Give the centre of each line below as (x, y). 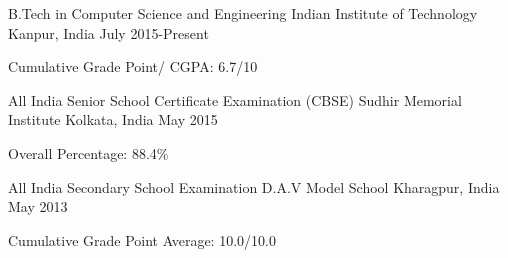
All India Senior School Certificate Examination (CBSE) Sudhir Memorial (235, 99)
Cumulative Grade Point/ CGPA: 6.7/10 (133, 66)
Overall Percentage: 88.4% (88, 152)
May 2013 (38, 206)
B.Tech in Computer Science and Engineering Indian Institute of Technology (243, 13)
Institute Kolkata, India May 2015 (113, 119)
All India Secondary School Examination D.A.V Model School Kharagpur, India (254, 186)
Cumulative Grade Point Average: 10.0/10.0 (142, 239)
